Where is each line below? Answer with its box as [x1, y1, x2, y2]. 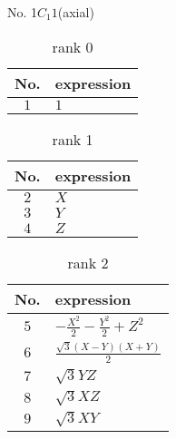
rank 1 [52, 128, 93, 150]
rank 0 [52, 35, 93, 57]
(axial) [57, 3, 94, 21]
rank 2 [67, 251, 109, 273]
